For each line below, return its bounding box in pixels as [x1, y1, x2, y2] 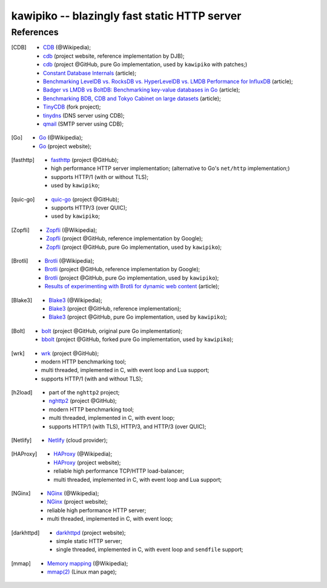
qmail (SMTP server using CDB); [42, 120, 124, 127]
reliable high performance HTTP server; [47, 507, 147, 514]
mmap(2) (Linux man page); [47, 568, 117, 576]
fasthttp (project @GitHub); [50, 157, 119, 164]
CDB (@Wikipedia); [42, 44, 91, 51]
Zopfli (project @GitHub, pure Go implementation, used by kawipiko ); [45, 243, 222, 251]
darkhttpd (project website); [56, 529, 127, 536]
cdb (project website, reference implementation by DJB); [42, 52, 185, 59]
